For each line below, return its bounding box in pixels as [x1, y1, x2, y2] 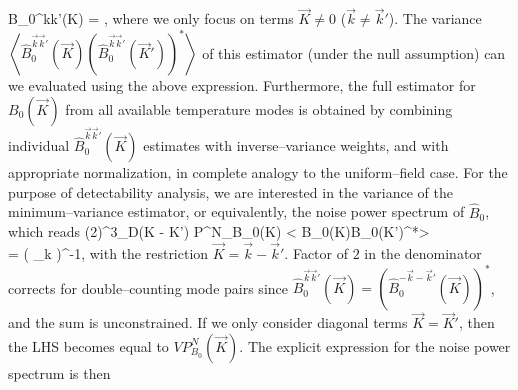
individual [8, 135, 70, 156]
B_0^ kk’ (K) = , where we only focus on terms [8, 8, 294, 29]
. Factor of [284, 243, 348, 263]
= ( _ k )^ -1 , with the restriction [8, 243, 209, 263]
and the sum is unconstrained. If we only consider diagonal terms [8, 312, 408, 333]
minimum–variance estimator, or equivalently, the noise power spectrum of [8, 201, 465, 222]
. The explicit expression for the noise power [239, 335, 511, 356]
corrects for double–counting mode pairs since [8, 277, 288, 298]
